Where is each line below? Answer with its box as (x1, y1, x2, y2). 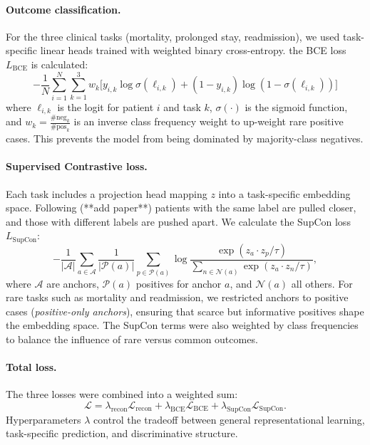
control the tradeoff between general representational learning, (93, 412, 365, 426)
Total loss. (6, 360, 57, 375)
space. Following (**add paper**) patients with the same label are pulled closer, (6, 200, 356, 215)
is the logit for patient (57, 99, 154, 114)
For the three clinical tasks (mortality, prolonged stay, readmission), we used (6, 28, 340, 43)
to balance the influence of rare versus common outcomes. (6, 332, 258, 347)
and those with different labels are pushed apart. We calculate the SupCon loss (6, 214, 351, 229)
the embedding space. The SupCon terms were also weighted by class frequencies (6, 318, 359, 333)
